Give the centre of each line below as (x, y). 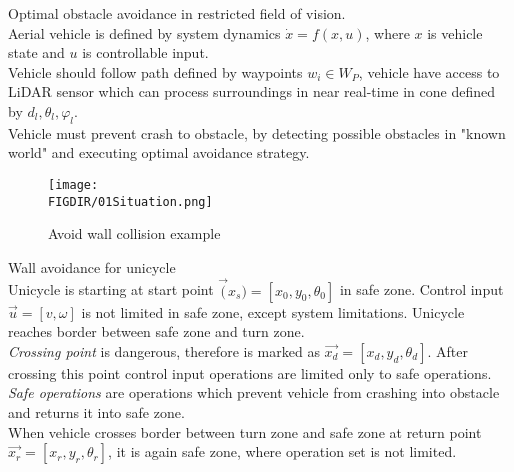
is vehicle (455, 32)
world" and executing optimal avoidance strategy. (159, 152)
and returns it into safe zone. (96, 412)
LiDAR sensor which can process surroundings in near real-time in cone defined (251, 91)
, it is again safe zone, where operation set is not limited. (282, 451)
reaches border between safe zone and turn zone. (156, 331)
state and (36, 52)
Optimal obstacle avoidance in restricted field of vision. (177, 13)
